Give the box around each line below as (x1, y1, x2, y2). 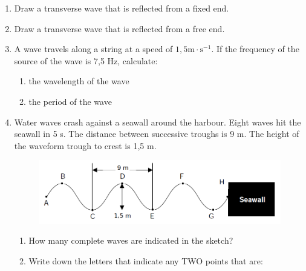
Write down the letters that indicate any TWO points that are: (28, 254, 263, 267)
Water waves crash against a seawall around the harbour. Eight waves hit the (14, 115, 301, 128)
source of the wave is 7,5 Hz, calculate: (14, 54, 158, 67)
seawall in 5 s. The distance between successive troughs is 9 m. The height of (14, 127, 299, 140)
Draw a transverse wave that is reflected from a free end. (14, 22, 225, 35)
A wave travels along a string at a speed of (14, 42, 173, 55)
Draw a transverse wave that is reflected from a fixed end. (14, 2, 229, 14)
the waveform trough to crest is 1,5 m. (14, 139, 157, 152)
